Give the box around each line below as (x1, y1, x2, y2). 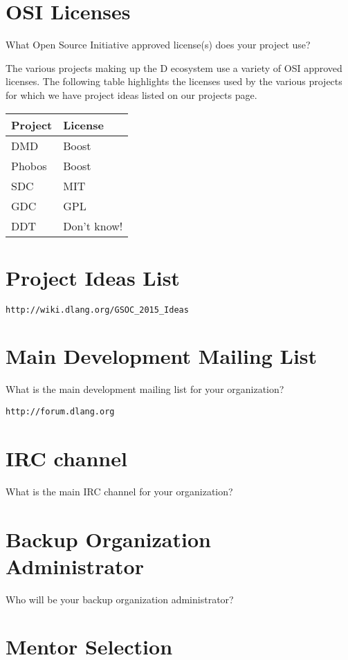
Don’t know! (63, 217, 123, 234)
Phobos (11, 157, 47, 174)
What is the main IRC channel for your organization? (6, 484, 233, 498)
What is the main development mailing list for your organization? (6, 382, 284, 396)
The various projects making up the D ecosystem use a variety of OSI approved (6, 60, 342, 75)
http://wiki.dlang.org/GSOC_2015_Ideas (6, 304, 189, 315)
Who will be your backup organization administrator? (6, 592, 234, 606)
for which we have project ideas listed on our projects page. (6, 87, 257, 102)
